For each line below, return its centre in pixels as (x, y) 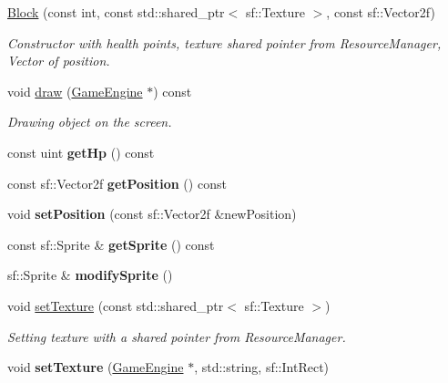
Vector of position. (59, 61)
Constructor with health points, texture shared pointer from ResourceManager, (224, 42)
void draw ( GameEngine (75, 91)
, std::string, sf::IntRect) (262, 367)
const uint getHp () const (81, 152)
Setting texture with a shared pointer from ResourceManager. (177, 336)
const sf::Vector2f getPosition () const (117, 183)
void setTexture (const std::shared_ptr (116, 305)
